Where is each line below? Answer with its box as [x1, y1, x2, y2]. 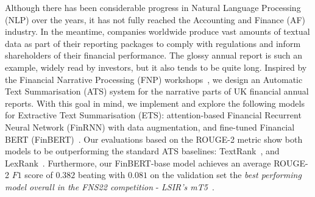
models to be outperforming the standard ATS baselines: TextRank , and [5, 145, 280, 157]
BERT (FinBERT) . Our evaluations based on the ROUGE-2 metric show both [5, 132, 303, 145]
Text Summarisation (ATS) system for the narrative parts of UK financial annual [5, 85, 309, 98]
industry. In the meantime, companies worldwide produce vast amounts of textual [5, 25, 310, 38]
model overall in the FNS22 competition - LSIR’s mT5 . [5, 180, 214, 193]
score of [24, 168, 53, 181]
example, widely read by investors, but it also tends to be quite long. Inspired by [5, 60, 307, 73]
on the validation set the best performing [150, 168, 302, 181]
